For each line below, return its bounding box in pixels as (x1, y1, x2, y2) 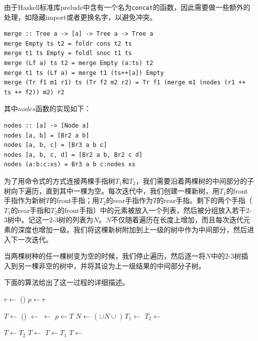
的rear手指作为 (106, 195, 153, 205)
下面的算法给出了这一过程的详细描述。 (4, 277, 129, 287)
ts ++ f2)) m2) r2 (4, 88, 64, 96)
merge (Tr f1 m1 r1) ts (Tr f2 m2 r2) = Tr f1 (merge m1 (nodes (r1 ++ (4, 79, 246, 86)
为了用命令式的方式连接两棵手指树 (4, 175, 115, 186)
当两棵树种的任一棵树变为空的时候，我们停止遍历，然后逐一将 (4, 251, 205, 261)
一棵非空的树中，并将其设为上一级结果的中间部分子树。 (24, 260, 205, 271)
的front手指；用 (50, 195, 99, 205)
